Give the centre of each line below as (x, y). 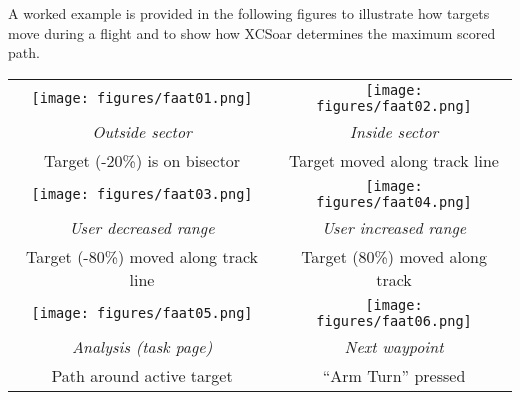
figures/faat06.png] (394, 320)
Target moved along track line (394, 160)
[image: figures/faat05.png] (142, 312)
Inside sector (394, 131)
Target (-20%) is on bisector (142, 160)
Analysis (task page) (142, 346)
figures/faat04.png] (394, 201)
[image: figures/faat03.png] (142, 193)
